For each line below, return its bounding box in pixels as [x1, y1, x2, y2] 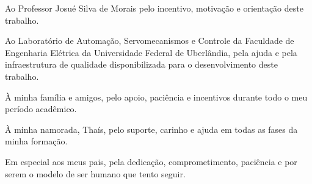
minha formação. [5, 135, 68, 147]
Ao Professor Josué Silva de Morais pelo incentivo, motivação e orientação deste [5, 2, 303, 14]
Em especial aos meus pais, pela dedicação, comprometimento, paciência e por [5, 155, 297, 168]
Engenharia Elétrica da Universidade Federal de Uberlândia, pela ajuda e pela [5, 46, 297, 58]
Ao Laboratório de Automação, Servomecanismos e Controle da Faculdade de [5, 34, 294, 47]
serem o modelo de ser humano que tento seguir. [5, 167, 186, 180]
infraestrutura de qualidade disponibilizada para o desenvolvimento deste [5, 58, 278, 71]
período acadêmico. [5, 102, 77, 115]
